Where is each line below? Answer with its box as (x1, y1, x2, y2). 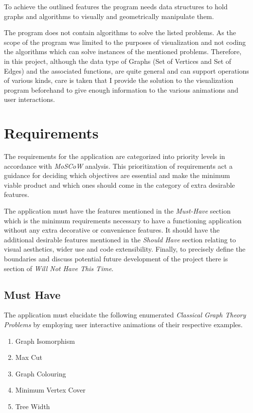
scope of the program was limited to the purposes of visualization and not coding (4, 37, 246, 47)
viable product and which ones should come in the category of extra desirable (4, 179, 235, 190)
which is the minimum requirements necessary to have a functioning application (4, 215, 242, 225)
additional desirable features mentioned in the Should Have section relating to (4, 234, 236, 244)
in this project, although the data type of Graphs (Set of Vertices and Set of (4, 56, 232, 66)
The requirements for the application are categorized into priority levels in (4, 151, 225, 161)
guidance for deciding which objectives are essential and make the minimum (4, 170, 230, 180)
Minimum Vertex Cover (15, 385, 86, 395)
